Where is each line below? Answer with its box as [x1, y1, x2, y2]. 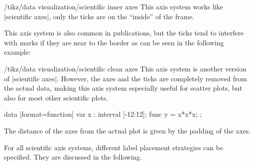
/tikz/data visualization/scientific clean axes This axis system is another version [4, 63, 247, 73]
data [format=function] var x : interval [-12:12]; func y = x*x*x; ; [4, 109, 202, 119]
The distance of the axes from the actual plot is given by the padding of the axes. [4, 125, 251, 135]
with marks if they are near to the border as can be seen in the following [4, 37, 224, 47]
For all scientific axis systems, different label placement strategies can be [4, 142, 223, 152]
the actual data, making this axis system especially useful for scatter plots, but [4, 83, 243, 93]
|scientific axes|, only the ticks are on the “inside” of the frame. [4, 11, 194, 21]
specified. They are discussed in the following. [4, 152, 142, 162]
